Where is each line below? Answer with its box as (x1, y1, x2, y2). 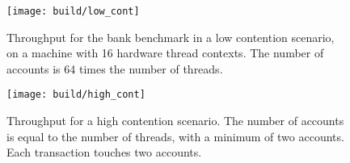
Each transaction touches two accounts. (6, 144, 202, 161)
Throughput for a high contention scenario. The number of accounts (6, 112, 344, 129)
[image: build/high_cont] (6, 89, 145, 101)
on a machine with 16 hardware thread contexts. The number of (6, 44, 324, 61)
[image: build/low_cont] (6, 6, 140, 17)
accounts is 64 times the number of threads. (6, 60, 223, 77)
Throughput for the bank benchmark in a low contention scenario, (6, 28, 335, 45)
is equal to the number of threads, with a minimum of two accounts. (6, 127, 344, 144)
